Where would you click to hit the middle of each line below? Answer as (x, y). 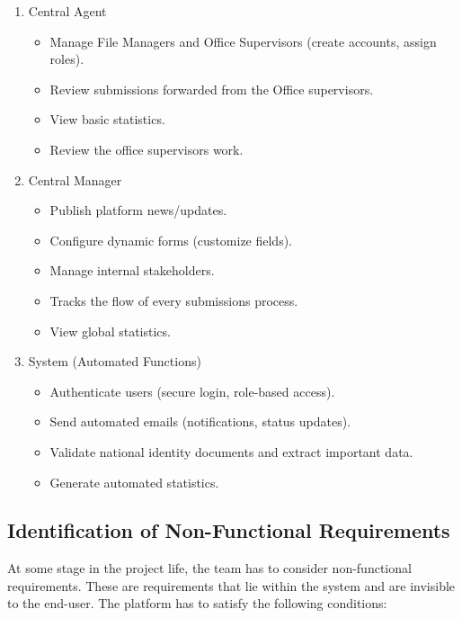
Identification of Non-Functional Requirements (229, 530)
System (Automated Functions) (115, 361)
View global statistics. (110, 331)
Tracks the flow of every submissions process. (174, 300)
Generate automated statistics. (134, 482)
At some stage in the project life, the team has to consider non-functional (209, 568)
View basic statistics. (107, 119)
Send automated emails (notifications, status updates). (200, 421)
